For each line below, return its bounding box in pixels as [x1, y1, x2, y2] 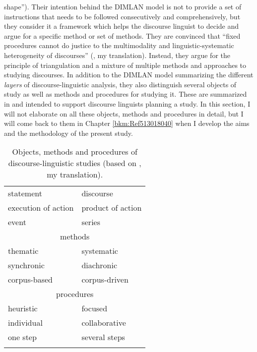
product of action [81, 202, 142, 214]
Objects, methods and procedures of [12, 146, 137, 158]
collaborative [81, 317, 126, 329]
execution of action [8, 202, 74, 214]
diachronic [81, 259, 118, 271]
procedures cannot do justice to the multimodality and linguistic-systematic [4, 40, 234, 51]
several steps [81, 331, 125, 343]
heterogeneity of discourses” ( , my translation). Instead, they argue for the [4, 50, 230, 60]
